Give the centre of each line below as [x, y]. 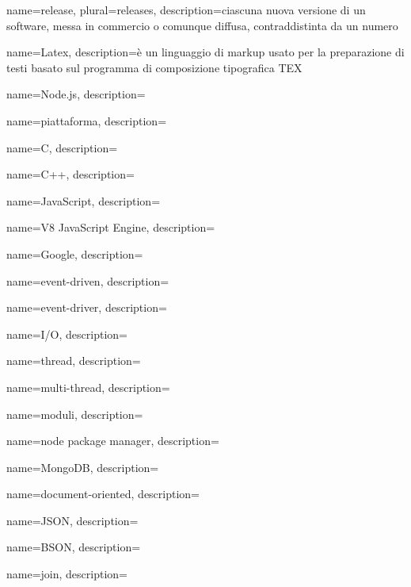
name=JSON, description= [72, 520]
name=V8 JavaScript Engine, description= [111, 227]
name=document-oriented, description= [103, 494]
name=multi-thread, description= [88, 387]
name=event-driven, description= [88, 280]
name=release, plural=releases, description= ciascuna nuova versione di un [186, 10]
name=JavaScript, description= [84, 200]
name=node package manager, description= [113, 441]
